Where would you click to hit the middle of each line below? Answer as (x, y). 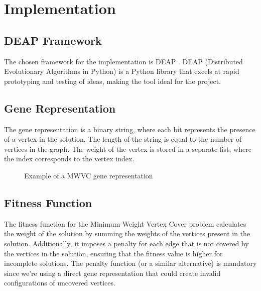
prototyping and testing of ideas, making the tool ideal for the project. (112, 81)
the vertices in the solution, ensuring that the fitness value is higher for (113, 253)
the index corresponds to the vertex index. (69, 159)
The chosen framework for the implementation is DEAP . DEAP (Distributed (123, 61)
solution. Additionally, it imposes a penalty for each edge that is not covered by (126, 243)
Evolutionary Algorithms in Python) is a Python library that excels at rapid (122, 71)
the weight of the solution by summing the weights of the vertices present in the (127, 233)
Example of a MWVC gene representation (89, 175)
